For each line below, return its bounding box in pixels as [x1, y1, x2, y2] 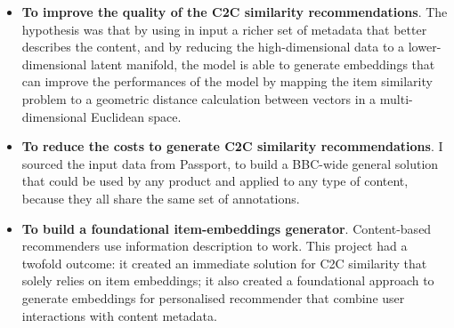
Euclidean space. [90, 107, 182, 125]
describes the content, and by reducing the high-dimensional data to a [21, 37, 405, 56]
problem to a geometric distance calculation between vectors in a [21, 89, 377, 108]
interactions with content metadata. [21, 306, 217, 324]
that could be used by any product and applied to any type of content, [21, 172, 409, 190]
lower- [408, 37, 442, 56]
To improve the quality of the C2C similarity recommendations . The [21, 3, 448, 20]
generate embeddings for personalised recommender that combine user [21, 288, 405, 307]
